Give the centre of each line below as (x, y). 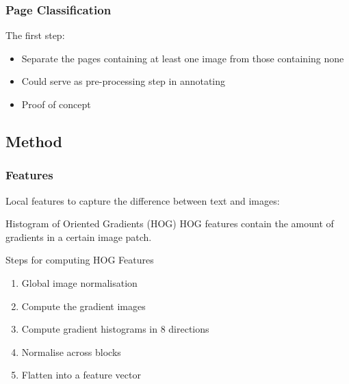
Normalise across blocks (71, 351)
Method (34, 141)
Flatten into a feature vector (81, 375)
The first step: (35, 35)
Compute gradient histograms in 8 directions (115, 329)
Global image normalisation (79, 282)
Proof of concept (56, 104)
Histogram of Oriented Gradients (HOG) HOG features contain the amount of (170, 223)
